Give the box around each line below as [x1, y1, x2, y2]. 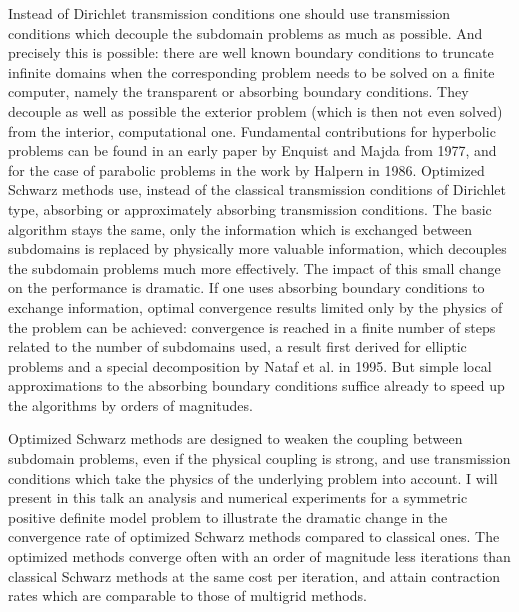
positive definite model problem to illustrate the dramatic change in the [8, 506, 448, 527]
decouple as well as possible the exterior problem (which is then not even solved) [8, 100, 503, 121]
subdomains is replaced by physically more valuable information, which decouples [8, 238, 507, 259]
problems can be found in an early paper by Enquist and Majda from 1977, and [8, 140, 497, 161]
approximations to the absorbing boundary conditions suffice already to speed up [8, 375, 505, 396]
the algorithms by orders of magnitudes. [8, 394, 253, 415]
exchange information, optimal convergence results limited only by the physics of [8, 296, 503, 317]
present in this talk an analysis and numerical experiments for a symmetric [8, 487, 468, 508]
